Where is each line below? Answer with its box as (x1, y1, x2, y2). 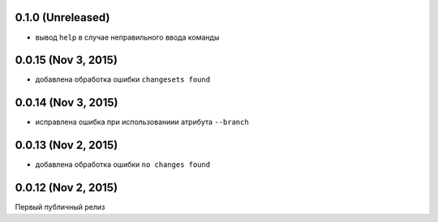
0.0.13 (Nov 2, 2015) (15, 139, 118, 152)
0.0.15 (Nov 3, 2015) (15, 53, 118, 67)
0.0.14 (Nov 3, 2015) (15, 96, 118, 109)
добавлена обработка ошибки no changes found (35, 160, 211, 169)
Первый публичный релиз (15, 203, 105, 212)
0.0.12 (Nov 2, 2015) (15, 181, 118, 194)
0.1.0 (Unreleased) (15, 11, 110, 24)
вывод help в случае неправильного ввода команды (35, 32, 220, 42)
